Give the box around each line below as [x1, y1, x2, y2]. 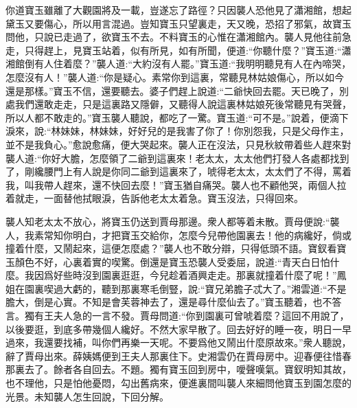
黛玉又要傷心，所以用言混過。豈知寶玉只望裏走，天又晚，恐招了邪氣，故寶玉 [5, 16, 352, 30]
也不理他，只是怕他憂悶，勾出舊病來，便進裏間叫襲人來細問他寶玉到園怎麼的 [5, 376, 352, 390]
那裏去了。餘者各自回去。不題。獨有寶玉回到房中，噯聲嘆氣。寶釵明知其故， [5, 362, 352, 376]
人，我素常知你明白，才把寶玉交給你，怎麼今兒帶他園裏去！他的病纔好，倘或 [5, 227, 352, 242]
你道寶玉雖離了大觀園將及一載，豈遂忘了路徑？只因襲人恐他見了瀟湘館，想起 [5, 3, 352, 16]
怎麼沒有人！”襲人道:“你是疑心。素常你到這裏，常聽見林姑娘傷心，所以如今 [5, 69, 345, 84]
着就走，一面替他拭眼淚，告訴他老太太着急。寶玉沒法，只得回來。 [5, 191, 303, 205]
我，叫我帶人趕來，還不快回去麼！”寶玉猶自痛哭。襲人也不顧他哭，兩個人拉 [5, 177, 347, 192]
